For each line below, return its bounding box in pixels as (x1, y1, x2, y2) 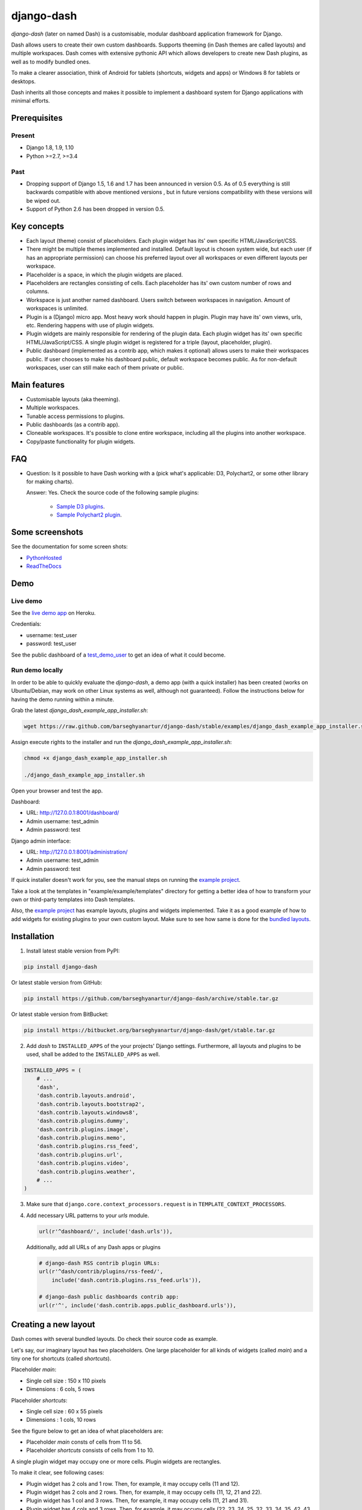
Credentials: (11, 620, 42, 628)
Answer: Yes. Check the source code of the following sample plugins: (26, 489, 199, 496)
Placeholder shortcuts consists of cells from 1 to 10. (26, 1447, 154, 1454)
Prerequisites (11, 113, 63, 123)
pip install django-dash (24, 963, 98, 970)
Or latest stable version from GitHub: (11, 978, 103, 986)
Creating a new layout (11, 1320, 95, 1330)
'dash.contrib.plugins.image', (36, 1126, 129, 1132)
